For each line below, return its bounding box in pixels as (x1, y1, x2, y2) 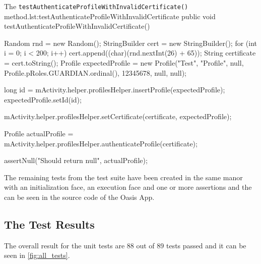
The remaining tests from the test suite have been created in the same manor (4, 172, 243, 182)
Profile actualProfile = (4, 128, 74, 138)
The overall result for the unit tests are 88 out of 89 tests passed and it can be (4, 240, 246, 250)
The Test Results (4, 216, 95, 232)
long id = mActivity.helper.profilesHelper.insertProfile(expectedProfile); (4, 84, 225, 95)
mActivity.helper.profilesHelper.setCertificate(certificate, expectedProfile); (4, 111, 232, 122)
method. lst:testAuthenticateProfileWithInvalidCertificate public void (4, 11, 216, 21)
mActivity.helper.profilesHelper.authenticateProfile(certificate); (4, 138, 198, 148)
